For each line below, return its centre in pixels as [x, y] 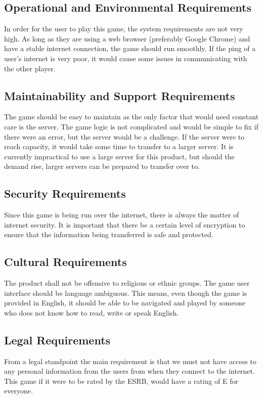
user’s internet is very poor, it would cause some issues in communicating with [126, 58]
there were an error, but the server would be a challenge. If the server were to [124, 136]
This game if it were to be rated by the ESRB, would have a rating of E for [121, 381]
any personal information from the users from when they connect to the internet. [129, 371]
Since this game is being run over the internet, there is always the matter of [122, 215]
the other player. [30, 68]
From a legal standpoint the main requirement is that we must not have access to [130, 361]
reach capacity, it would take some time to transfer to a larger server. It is [119, 146]
